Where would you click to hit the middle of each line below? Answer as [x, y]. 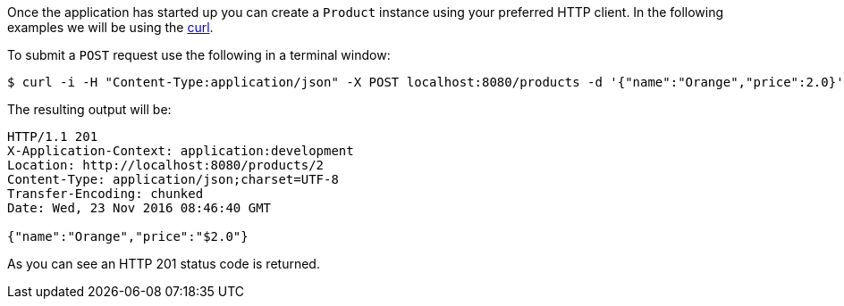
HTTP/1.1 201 [53, 136]
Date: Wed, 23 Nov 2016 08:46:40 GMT [139, 208]
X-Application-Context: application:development [181, 151]
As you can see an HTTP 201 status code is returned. [164, 264]
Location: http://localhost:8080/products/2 [166, 165]
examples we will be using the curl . [110, 27]
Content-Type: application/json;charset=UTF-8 [173, 179]
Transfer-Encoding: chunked [105, 194]
